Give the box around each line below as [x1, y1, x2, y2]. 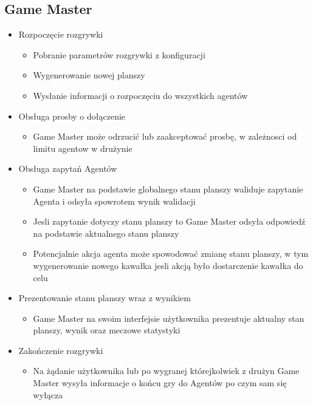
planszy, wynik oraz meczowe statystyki [33, 324, 181, 336]
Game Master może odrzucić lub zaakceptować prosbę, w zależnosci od [33, 130, 297, 143]
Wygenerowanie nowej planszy [33, 69, 145, 81]
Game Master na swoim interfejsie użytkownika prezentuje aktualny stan [33, 311, 304, 324]
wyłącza [33, 388, 63, 401]
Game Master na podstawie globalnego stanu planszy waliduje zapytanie [33, 182, 303, 195]
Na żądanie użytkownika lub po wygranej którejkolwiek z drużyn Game [33, 364, 300, 377]
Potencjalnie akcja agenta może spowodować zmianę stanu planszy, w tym [33, 247, 309, 260]
